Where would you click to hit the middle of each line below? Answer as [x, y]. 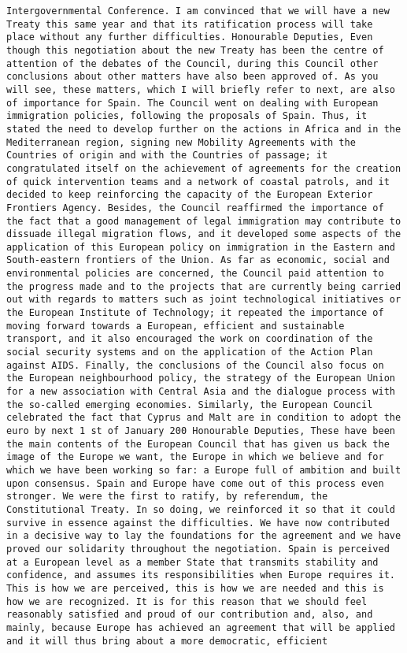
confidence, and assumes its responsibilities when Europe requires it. [201, 575]
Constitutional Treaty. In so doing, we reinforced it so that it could [201, 509]
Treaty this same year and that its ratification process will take [190, 24]
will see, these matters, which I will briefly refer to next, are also [201, 89]
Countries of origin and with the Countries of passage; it [167, 156]
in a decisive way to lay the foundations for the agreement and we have [204, 536]
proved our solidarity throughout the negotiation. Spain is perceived [198, 549]
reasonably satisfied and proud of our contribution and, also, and [190, 615]
